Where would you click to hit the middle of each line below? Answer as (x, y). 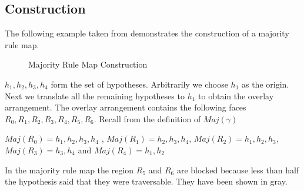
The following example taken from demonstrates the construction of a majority (147, 33)
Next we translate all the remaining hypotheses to (95, 95)
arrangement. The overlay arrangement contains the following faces (126, 107)
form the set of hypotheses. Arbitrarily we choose (139, 84)
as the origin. (265, 84)
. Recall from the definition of (147, 118)
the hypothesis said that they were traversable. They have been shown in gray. (146, 181)
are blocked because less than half (238, 170)
